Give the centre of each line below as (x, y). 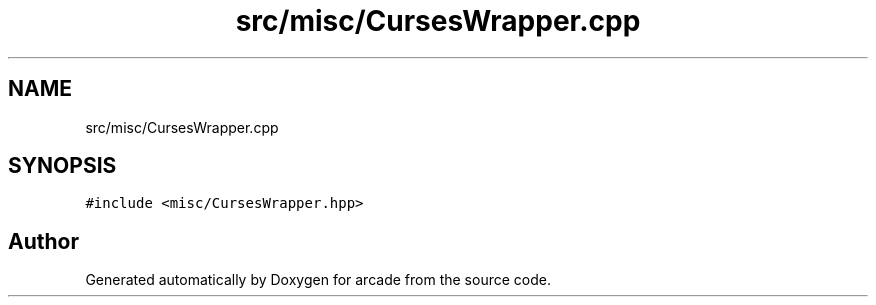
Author (43, 241)
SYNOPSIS (62, 166)
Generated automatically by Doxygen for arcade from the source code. (318, 280)
